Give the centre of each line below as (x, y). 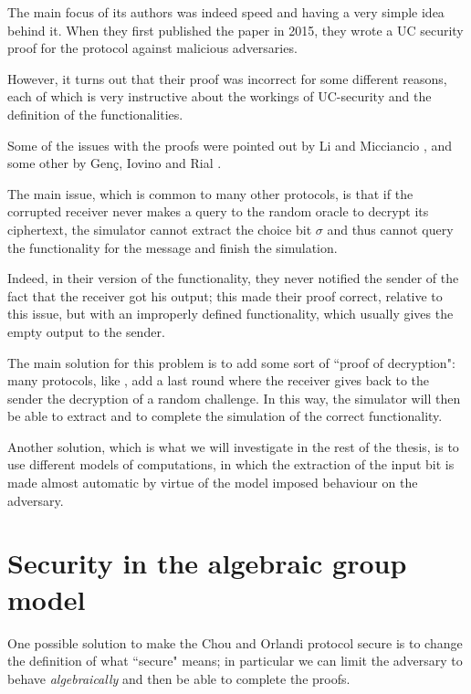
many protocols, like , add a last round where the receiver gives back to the (219, 380)
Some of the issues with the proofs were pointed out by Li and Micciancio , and (230, 145)
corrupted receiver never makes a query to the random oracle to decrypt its (218, 211)
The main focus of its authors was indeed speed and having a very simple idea (226, 12)
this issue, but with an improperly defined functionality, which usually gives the (230, 314)
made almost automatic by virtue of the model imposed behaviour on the (213, 483)
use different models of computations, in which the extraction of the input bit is (231, 464)
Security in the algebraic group (207, 563)
